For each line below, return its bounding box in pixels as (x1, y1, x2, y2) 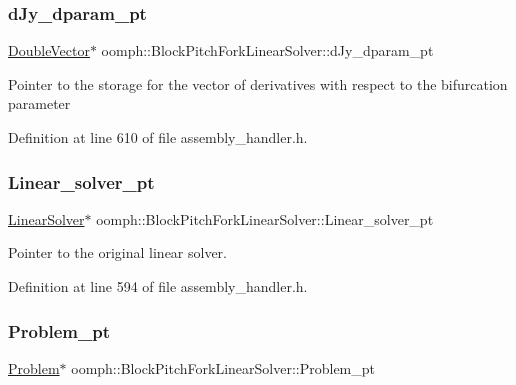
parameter (8, 93, 71, 114)
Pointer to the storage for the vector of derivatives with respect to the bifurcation (8, 73, 508, 94)
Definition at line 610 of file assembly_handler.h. (8, 127, 308, 147)
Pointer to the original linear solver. (8, 242, 228, 263)
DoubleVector (8, 40, 90, 61)
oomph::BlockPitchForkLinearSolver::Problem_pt (71, 357, 375, 378)
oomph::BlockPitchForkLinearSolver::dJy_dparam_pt (101, 40, 434, 61)
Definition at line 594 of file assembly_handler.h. (8, 276, 308, 296)
